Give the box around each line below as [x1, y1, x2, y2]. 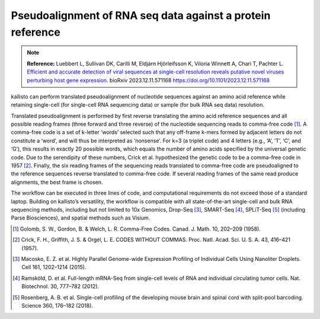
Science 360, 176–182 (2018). [21, 302, 93, 309]
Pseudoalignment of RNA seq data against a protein [11, 9, 271, 22]
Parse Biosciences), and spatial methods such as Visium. [11, 214, 151, 222]
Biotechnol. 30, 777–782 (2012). [21, 283, 100, 290]
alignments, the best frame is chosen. [11, 178, 103, 186]
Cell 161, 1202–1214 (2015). [21, 264, 87, 271]
